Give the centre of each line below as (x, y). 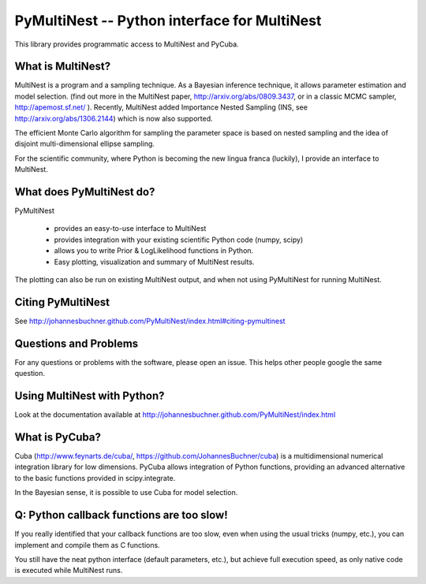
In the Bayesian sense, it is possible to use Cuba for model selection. (126, 493)
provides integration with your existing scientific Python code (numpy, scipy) (179, 240)
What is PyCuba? (58, 437)
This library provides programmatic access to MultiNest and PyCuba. (127, 44)
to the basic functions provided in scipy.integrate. (95, 478)
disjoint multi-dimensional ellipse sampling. (85, 144)
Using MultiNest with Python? (90, 396)
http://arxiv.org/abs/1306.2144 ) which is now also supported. (114, 118)
